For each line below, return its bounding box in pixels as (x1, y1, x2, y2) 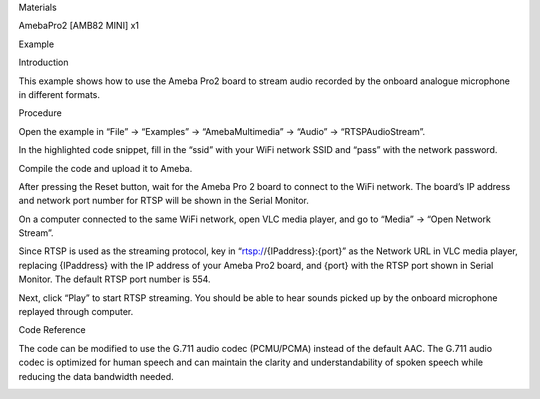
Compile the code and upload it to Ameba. (18, 162, 193, 174)
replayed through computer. (18, 306, 134, 318)
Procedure (18, 107, 62, 119)
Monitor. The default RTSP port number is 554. (18, 273, 211, 285)
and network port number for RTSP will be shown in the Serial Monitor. (18, 195, 309, 207)
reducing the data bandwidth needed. (18, 370, 174, 382)
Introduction (18, 56, 69, 69)
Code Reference (18, 324, 86, 336)
